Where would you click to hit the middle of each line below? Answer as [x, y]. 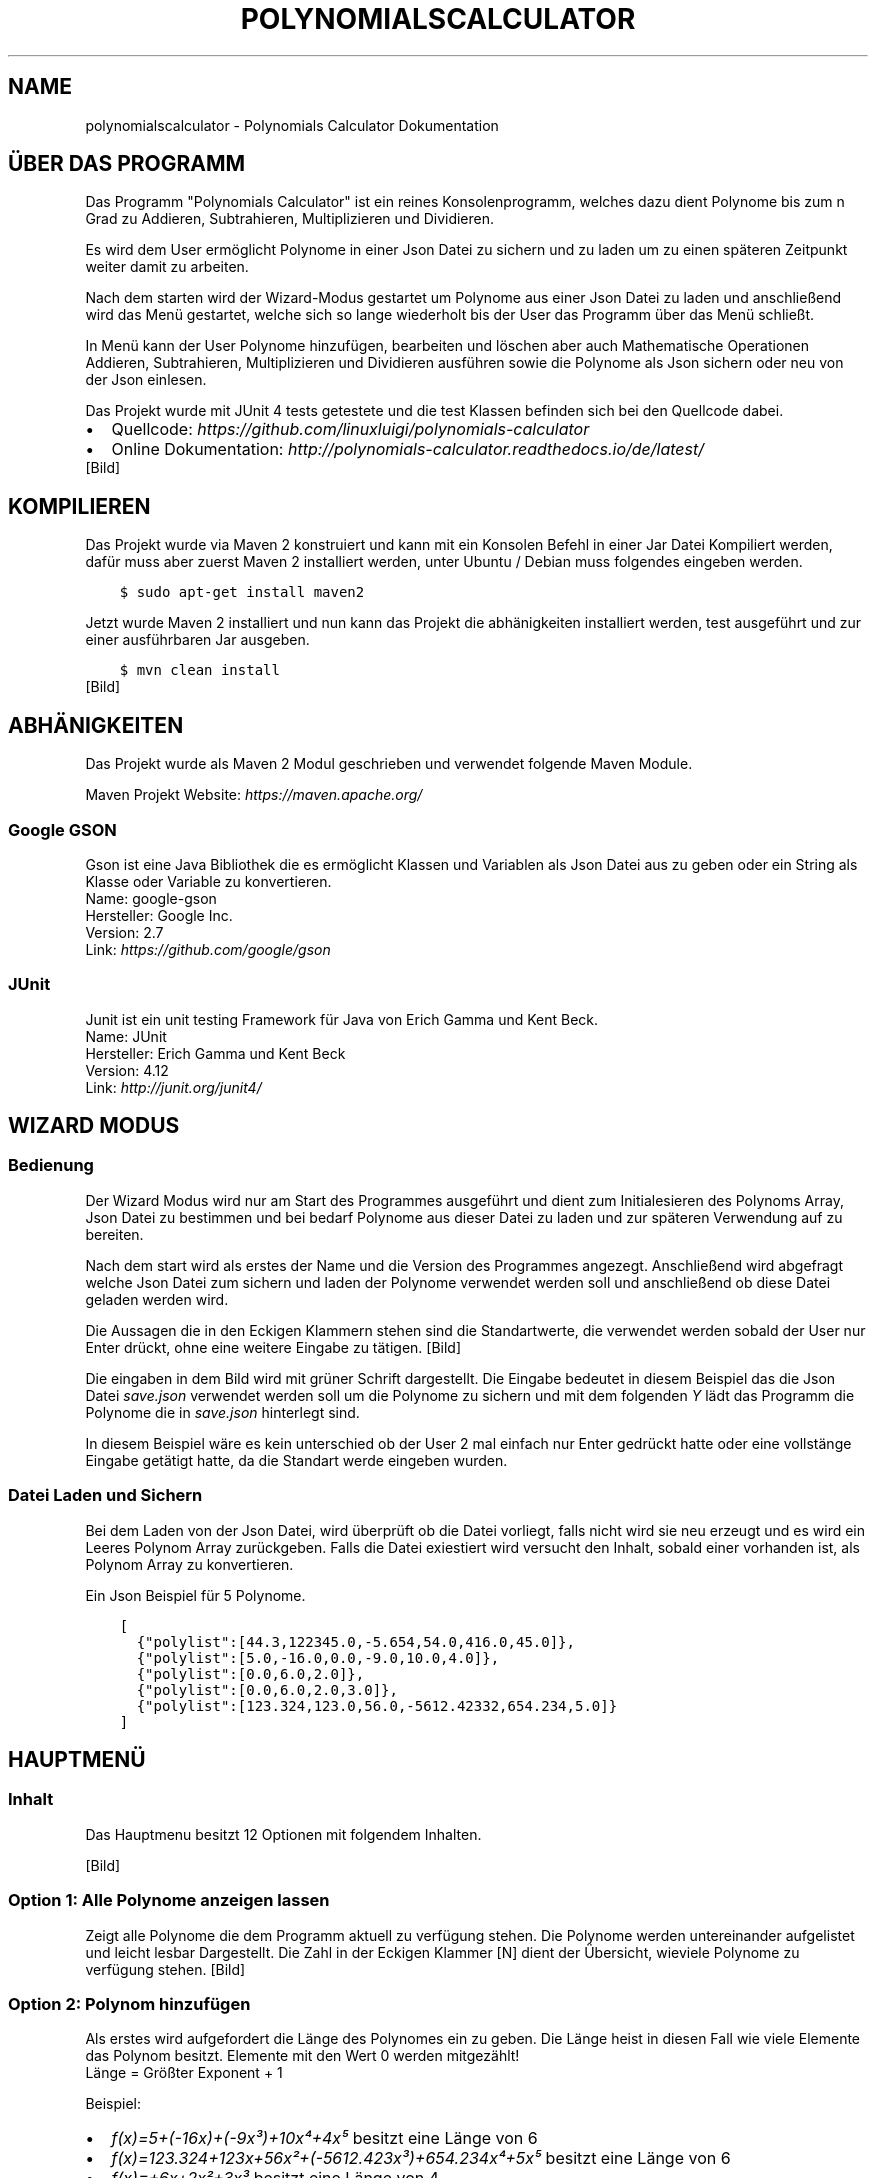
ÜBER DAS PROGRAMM [127, 164]
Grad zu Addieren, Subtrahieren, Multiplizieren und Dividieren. [290, 219]
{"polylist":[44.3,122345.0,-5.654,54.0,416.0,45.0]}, [355, 1641]
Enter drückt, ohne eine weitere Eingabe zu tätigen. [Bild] [273, 1347]
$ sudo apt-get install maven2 [242, 592]
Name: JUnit [126, 1036]
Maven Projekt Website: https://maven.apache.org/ [254, 795]
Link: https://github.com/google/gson [208, 949]
